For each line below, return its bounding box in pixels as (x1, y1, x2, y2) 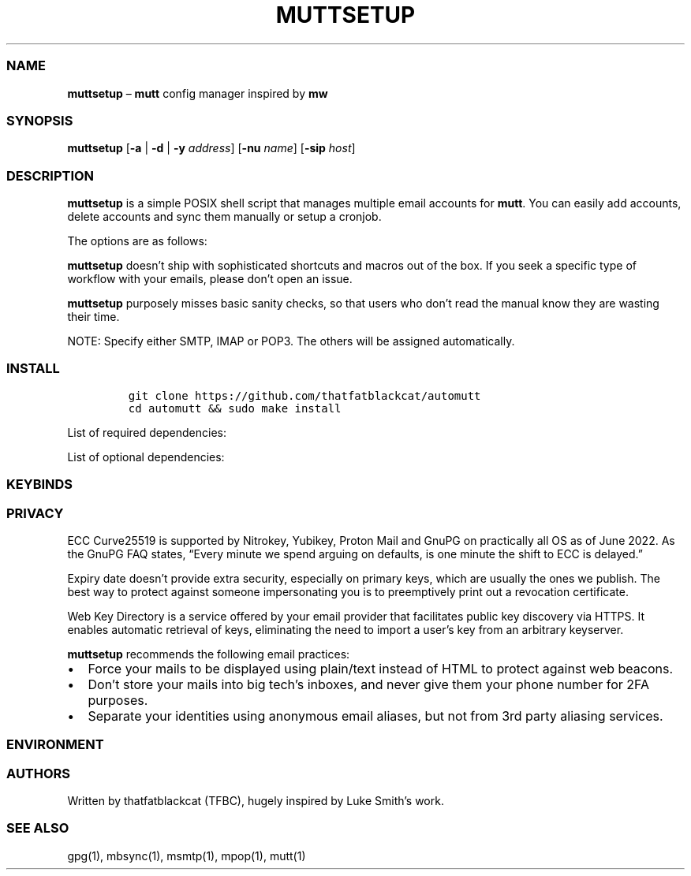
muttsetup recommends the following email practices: (67, 647, 350, 661)
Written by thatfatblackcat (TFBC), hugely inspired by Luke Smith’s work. (67, 794, 444, 807)
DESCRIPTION (6, 167, 95, 184)
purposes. (88, 691, 148, 708)
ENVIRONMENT (6, 736, 104, 753)
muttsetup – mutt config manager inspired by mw (67, 86, 328, 100)
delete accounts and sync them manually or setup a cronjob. (67, 210, 382, 223)
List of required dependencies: (67, 425, 226, 439)
